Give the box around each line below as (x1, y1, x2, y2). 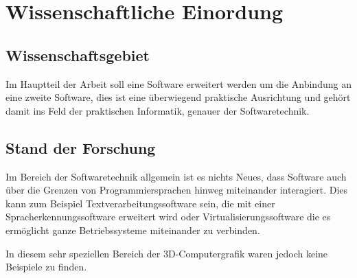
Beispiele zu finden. (5, 259, 87, 274)
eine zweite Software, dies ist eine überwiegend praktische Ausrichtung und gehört (5, 90, 351, 104)
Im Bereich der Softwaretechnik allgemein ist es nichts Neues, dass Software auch (5, 169, 347, 183)
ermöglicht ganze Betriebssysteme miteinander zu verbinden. (5, 222, 260, 237)
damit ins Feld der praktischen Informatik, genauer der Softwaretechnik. (5, 103, 310, 117)
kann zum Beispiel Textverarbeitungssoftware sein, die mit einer (5, 196, 275, 210)
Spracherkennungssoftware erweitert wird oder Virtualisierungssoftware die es (5, 209, 331, 224)
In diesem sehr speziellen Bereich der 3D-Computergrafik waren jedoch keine (5, 246, 328, 260)
